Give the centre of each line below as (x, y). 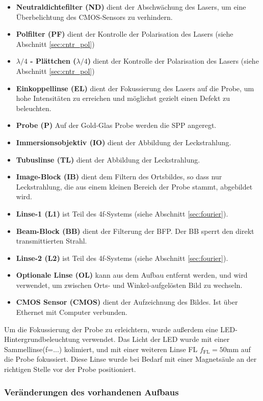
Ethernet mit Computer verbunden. (72, 312)
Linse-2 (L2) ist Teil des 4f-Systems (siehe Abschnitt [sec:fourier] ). (122, 258)
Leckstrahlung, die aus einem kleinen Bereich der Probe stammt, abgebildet (134, 186)
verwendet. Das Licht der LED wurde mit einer (156, 339)
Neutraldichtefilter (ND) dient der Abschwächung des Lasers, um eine (131, 7)
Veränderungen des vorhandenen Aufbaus (91, 392)
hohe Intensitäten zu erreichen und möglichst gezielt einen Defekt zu (123, 98)
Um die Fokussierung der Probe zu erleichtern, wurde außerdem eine (111, 329)
